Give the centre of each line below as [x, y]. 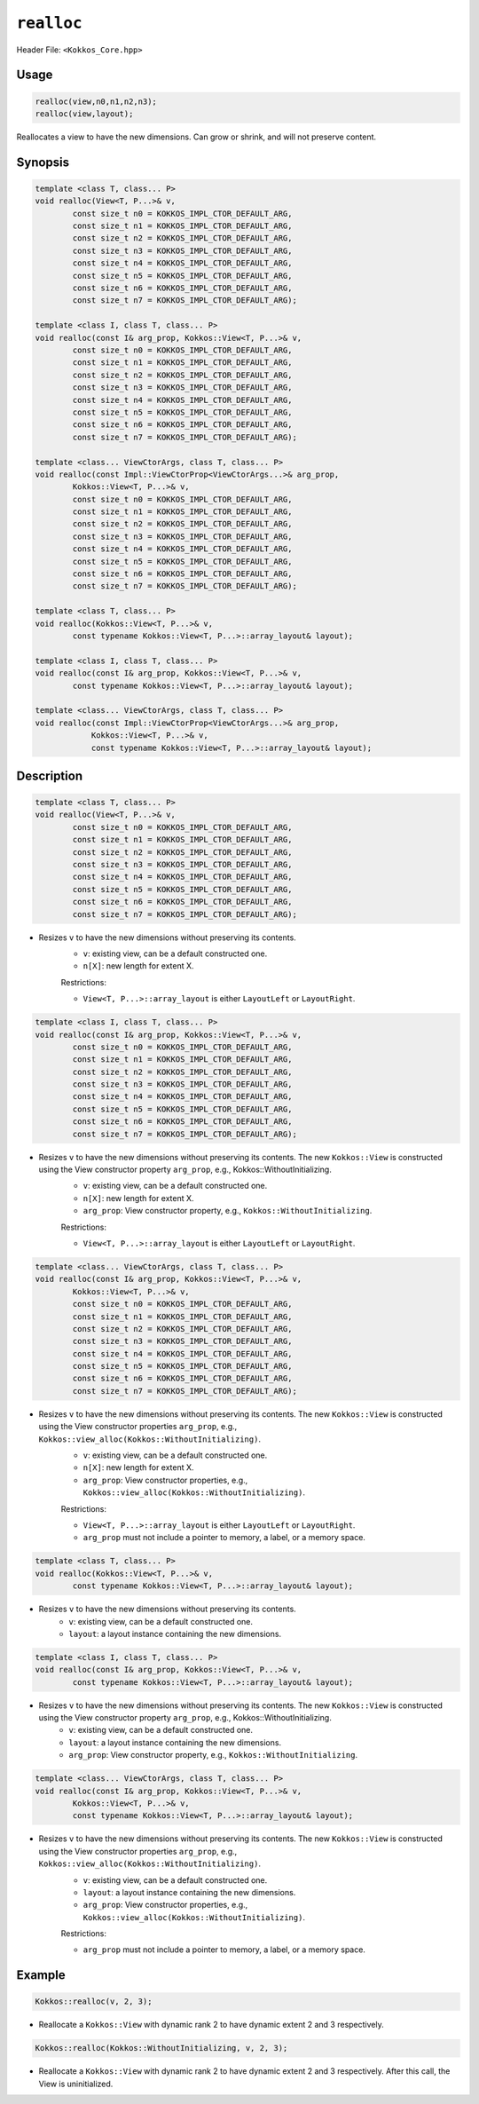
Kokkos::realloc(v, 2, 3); [94, 2001]
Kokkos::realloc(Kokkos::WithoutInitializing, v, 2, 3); [161, 2048]
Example [41, 1975]
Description [50, 775]
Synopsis [43, 162]
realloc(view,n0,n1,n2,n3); [96, 101]
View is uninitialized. [76, 2084]
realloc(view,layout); [84, 114]
